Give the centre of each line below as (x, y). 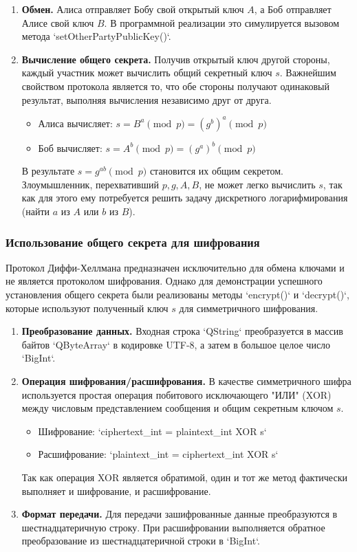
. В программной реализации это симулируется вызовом (222, 22)
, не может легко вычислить (257, 184)
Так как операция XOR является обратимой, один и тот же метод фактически (184, 477)
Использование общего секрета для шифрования (133, 242)
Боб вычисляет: (70, 147)
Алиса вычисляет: (75, 123)
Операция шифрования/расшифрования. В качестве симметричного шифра (186, 381)
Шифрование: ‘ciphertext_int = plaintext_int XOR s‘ (152, 431)
